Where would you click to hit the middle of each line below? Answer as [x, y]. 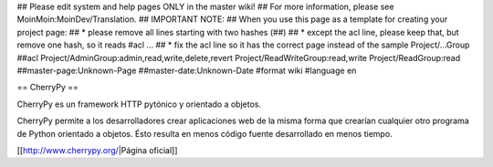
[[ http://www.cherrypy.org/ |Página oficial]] [97, 150]
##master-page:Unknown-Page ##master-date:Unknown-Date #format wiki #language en [187, 70]
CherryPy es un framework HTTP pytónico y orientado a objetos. [139, 104]
